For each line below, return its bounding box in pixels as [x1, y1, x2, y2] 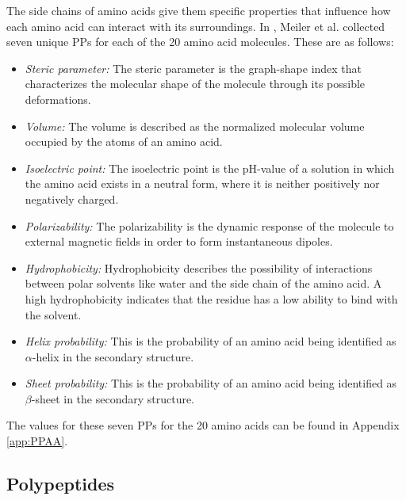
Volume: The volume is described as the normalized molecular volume [25, 117, 365, 134]
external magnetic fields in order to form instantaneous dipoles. [25, 233, 333, 250]
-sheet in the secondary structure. [31, 390, 195, 406]
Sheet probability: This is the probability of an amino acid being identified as [25, 375, 397, 391]
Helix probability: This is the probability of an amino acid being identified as [25, 333, 396, 349]
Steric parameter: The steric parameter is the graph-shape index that [25, 59, 362, 76]
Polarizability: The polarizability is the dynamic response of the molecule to [25, 217, 394, 234]
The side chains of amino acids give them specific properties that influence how [6, 2, 391, 18]
